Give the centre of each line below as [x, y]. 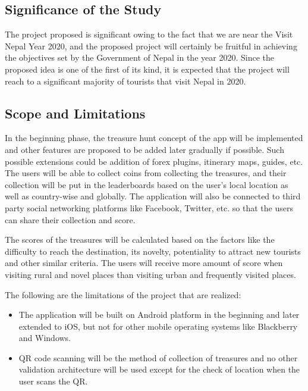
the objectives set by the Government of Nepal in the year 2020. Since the [139, 57]
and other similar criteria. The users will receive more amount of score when [144, 263]
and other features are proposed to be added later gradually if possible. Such [144, 149]
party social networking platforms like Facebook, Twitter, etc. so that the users [149, 207]
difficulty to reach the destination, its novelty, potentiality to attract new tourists [153, 251]
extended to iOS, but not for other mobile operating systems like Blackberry [158, 326]
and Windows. [45, 338]
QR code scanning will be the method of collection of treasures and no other [158, 357]
